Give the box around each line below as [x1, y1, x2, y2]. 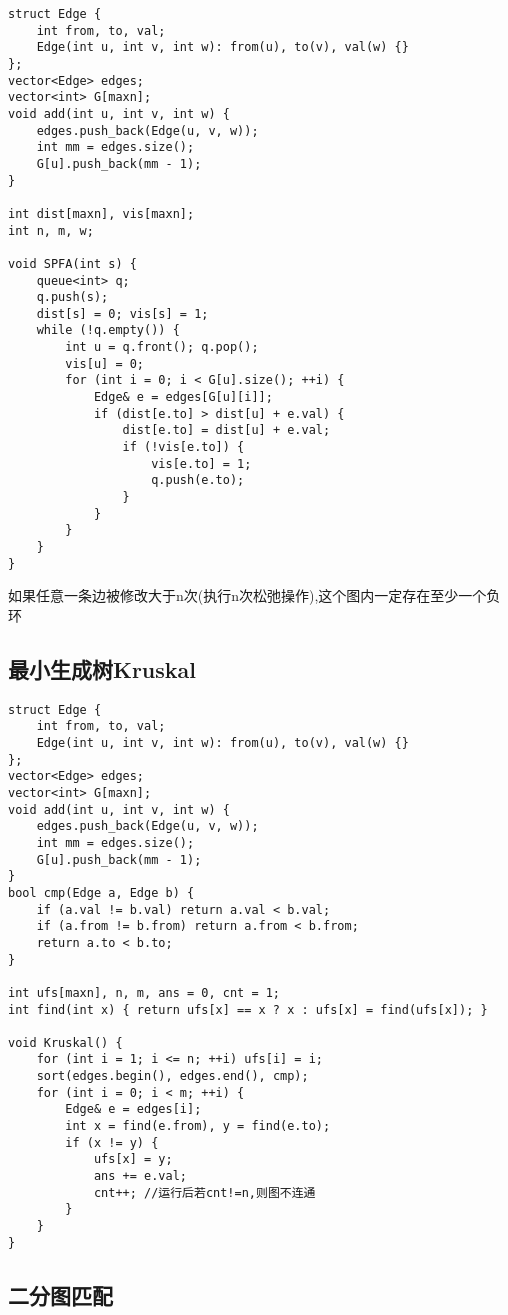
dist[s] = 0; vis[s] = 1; [36, 306, 209, 321]
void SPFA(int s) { [8, 256, 137, 271]
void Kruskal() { [8, 1035, 123, 1050]
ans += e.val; [93, 1169, 187, 1184]
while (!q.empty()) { [36, 323, 180, 338]
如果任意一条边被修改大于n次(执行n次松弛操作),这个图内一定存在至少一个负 [8, 585, 501, 606]
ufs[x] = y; [93, 1152, 173, 1167]
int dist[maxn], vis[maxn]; [8, 206, 195, 221]
